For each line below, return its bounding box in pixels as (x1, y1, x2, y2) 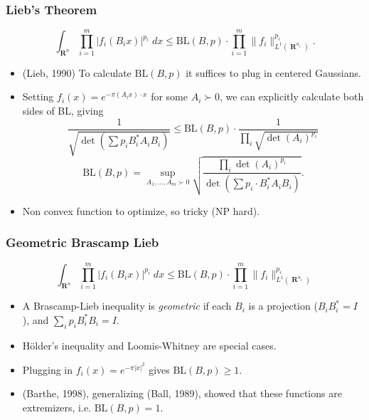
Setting (22, 89, 54, 104)
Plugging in (22, 362, 73, 377)
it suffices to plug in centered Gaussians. (186, 65, 361, 80)
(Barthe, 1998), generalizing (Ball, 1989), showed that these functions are (22, 386, 342, 401)
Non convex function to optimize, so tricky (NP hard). (22, 203, 260, 218)
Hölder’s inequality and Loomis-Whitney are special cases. (22, 337, 277, 352)
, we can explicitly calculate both (219, 89, 364, 104)
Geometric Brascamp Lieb (6, 233, 159, 251)
